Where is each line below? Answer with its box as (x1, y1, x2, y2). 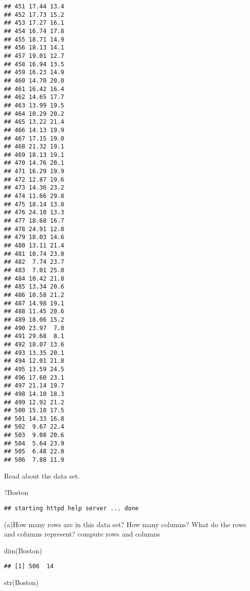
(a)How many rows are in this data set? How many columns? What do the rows (4, 519, 247, 529)
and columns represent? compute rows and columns (4, 529, 160, 539)
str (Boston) (4, 577, 39, 588)
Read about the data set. (4, 470, 80, 481)
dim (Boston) (4, 545, 42, 555)
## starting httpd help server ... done (4, 504, 139, 512)
